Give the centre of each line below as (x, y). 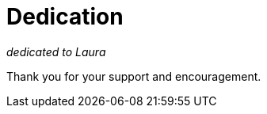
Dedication (65, 17)
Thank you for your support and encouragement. (134, 76)
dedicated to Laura (56, 51)
